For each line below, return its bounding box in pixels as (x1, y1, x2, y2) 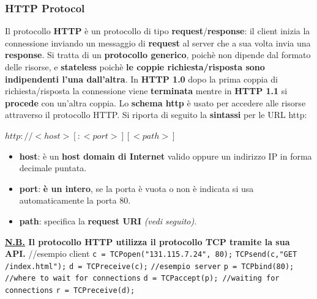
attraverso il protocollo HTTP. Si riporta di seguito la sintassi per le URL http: (5, 108, 307, 121)
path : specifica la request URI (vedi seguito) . (19, 214, 197, 227)
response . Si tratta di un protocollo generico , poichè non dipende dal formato (5, 48, 311, 61)
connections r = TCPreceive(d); (5, 286, 135, 295)
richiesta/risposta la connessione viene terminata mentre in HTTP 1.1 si (5, 84, 288, 97)
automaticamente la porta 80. (19, 194, 131, 207)
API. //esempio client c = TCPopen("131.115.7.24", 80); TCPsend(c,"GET (5, 247, 297, 260)
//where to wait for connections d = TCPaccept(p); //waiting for (5, 274, 280, 283)
